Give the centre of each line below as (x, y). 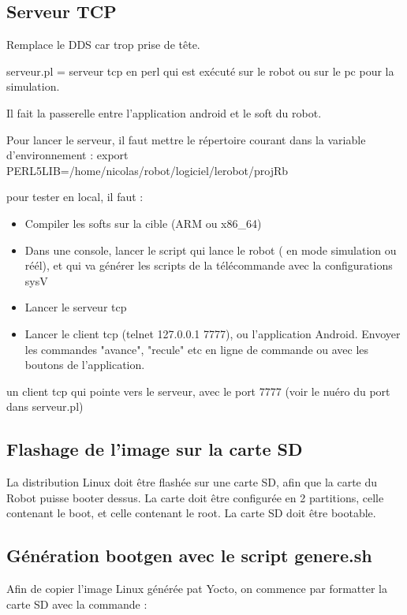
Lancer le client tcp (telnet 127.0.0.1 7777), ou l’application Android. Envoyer (213, 333)
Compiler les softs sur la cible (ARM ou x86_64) (143, 223)
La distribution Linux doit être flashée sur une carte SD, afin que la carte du (192, 482)
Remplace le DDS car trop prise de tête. (103, 45)
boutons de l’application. (85, 365)
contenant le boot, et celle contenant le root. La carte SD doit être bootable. (191, 513)
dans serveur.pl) (45, 406)
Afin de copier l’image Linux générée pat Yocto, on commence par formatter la (197, 589)
